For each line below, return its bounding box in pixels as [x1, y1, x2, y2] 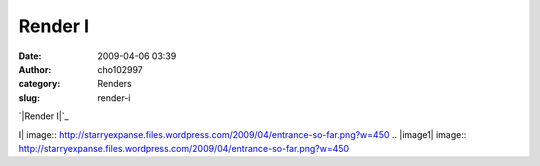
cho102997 [97, 63, 144, 75]
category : [18, 78, 61, 90]
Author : [18, 63, 52, 75]
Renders [97, 78, 132, 90]
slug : [18, 91, 40, 104]
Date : [18, 50, 42, 62]
